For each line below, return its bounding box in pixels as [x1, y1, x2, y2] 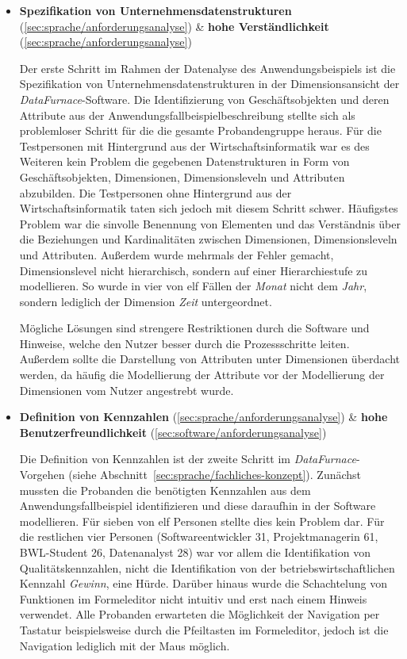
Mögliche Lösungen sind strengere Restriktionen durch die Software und [19, 320, 370, 336]
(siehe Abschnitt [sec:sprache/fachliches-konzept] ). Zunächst [68, 466, 362, 483]
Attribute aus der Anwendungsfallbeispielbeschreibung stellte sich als [19, 106, 355, 123]
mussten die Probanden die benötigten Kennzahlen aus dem [19, 481, 311, 498]
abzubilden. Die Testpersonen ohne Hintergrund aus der [19, 184, 292, 201]
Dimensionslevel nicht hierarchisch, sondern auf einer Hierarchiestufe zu [19, 262, 368, 278]
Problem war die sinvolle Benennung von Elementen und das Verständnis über [19, 215, 401, 232]
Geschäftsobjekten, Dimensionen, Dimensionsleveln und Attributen [19, 168, 345, 185]
